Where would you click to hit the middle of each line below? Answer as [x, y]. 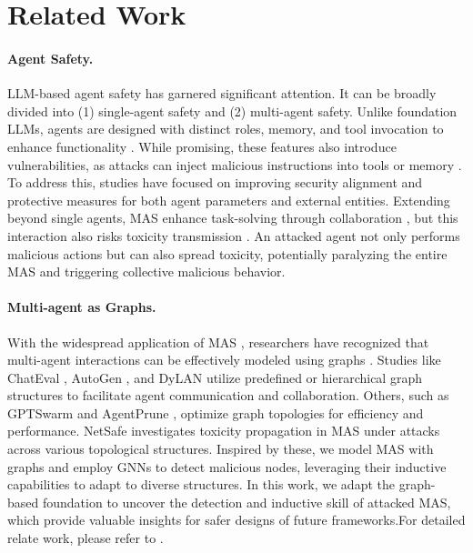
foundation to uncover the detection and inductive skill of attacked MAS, [247, 502]
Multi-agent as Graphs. [82, 307]
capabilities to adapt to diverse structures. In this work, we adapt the [201, 484]
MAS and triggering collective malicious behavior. [146, 271]
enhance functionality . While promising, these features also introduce [202, 146]
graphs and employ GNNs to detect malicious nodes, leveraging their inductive [227, 466]
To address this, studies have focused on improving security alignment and [215, 182]
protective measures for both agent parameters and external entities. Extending [229, 200]
